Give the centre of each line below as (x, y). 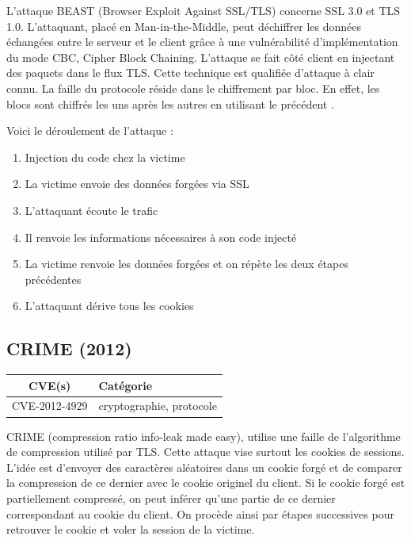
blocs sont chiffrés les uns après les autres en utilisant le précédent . (170, 103)
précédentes (53, 279)
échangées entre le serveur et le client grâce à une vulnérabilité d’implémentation (202, 42)
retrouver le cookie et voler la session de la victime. (131, 529)
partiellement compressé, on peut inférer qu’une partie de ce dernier (171, 498)
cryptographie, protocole (158, 406)
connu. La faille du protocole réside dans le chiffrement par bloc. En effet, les (193, 88)
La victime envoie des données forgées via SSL (137, 184)
